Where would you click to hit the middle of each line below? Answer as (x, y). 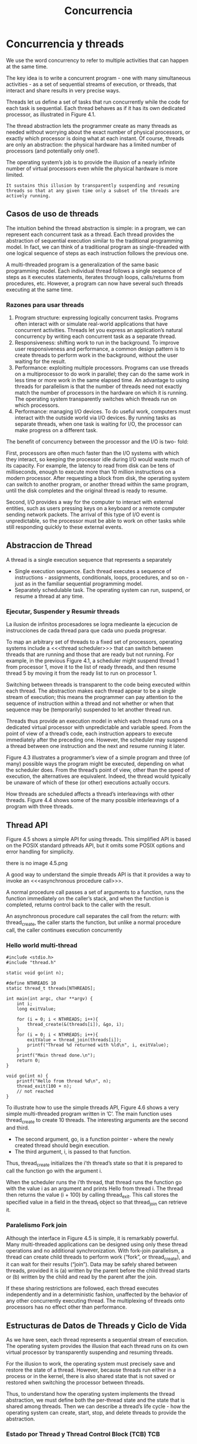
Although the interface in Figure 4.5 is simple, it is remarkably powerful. (92, 1238)
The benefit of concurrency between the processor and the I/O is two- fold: (97, 442)
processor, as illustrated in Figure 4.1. (51, 114)
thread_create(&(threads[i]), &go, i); (76, 1025)
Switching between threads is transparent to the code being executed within (98, 685)
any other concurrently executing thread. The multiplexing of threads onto (96, 1301)
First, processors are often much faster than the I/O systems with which (93, 453)
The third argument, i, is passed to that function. (73, 1151)
